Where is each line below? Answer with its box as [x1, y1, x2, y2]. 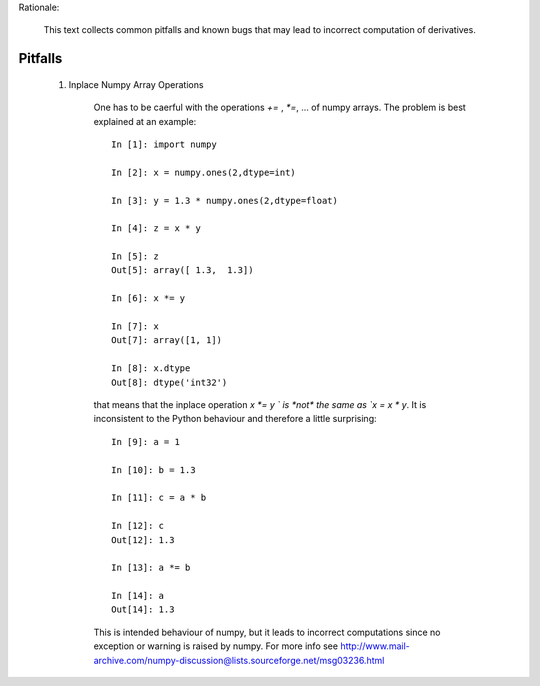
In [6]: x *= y [111, 293, 186, 304]
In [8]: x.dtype [111, 363, 191, 374]
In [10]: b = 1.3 [111, 464, 196, 475]
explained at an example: [93, 115, 197, 127]
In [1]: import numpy [111, 138, 217, 150]
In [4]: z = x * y [111, 223, 202, 234]
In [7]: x [111, 321, 159, 332]
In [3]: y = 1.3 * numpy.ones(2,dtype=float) [111, 195, 339, 206]
